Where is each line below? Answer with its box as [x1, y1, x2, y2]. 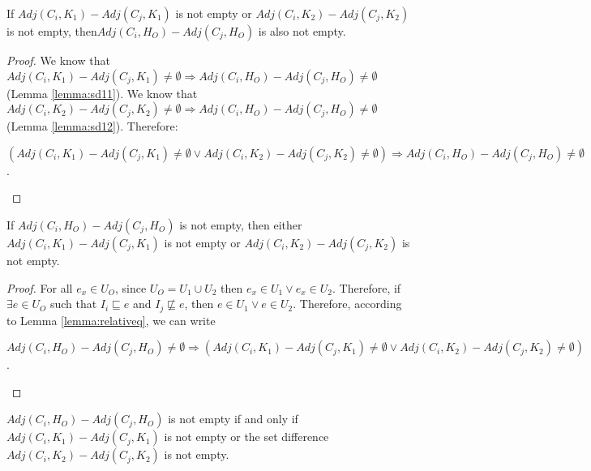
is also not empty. [258, 23, 346, 39]
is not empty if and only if [168, 410, 298, 427]
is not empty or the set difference [164, 428, 329, 445]
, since [114, 279, 147, 296]
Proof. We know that [6, 52, 110, 68]
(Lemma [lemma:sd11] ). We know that [6, 84, 198, 101]
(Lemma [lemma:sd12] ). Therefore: [6, 118, 178, 135]
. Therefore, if [332, 279, 401, 296]
